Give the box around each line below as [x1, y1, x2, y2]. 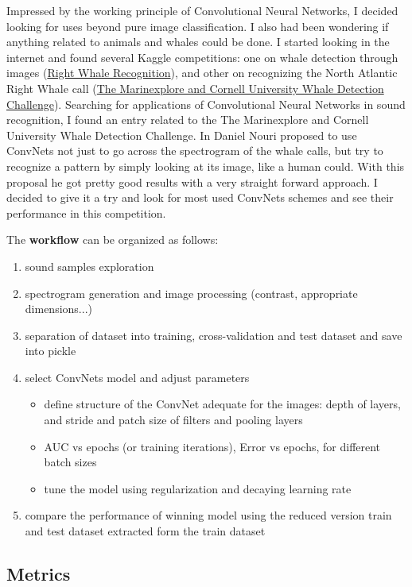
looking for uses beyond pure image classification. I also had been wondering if [6, 17, 389, 34]
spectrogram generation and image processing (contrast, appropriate [25, 284, 358, 301]
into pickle [25, 342, 76, 359]
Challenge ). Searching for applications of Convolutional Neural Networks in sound [6, 95, 406, 112]
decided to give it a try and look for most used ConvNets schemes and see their [6, 189, 394, 206]
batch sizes [44, 454, 97, 470]
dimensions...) [25, 300, 92, 317]
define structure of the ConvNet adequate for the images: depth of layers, [44, 396, 401, 412]
